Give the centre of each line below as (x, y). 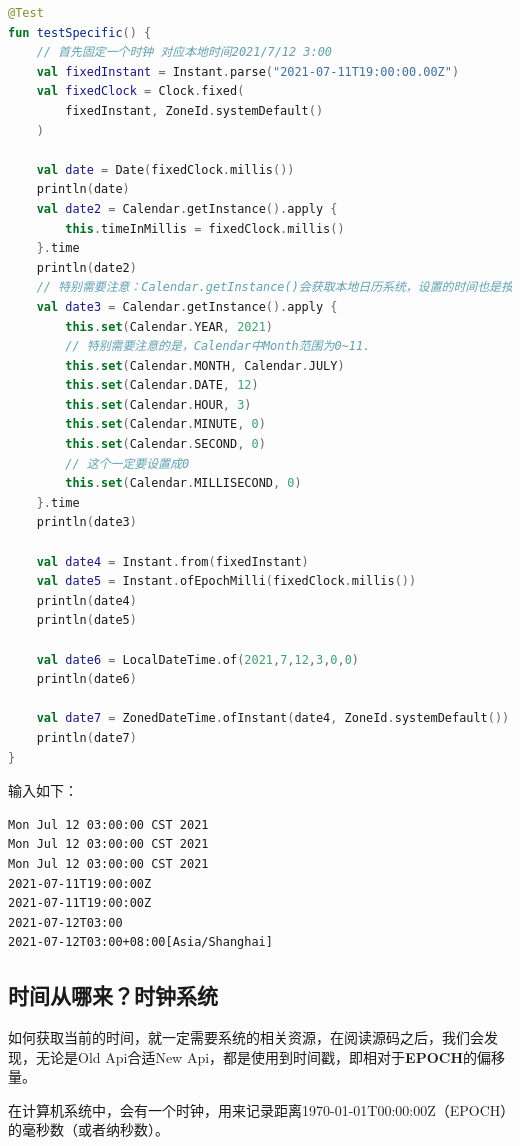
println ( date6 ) (86, 679)
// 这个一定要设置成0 (127, 463)
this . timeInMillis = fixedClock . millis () (205, 228)
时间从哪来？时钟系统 (113, 995)
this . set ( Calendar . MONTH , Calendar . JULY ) (205, 365)
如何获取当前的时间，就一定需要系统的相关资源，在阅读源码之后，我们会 (246, 1037)
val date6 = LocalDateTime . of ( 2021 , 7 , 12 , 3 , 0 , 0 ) (198, 659)
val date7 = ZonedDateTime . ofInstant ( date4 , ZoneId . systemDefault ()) (273, 718)
